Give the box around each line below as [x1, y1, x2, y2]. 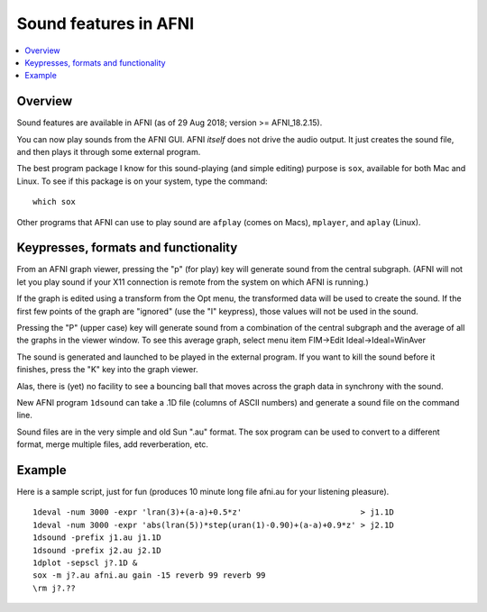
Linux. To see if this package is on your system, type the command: [16, 176, 268, 187]
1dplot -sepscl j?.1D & [32, 558, 138, 568]
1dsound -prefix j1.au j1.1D [32, 533, 161, 543]
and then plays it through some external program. [16, 147, 201, 158]
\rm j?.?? [32, 582, 76, 593]
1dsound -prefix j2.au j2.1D [32, 545, 161, 555]
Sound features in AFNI [16, 14, 194, 33]
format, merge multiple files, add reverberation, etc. [16, 439, 209, 450]
